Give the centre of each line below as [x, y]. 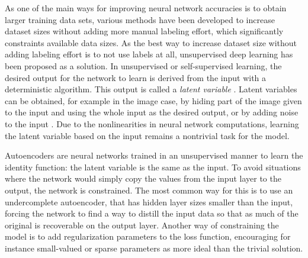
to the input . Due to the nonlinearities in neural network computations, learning [152, 123]
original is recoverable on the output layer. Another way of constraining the [142, 225]
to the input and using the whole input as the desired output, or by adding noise [152, 112]
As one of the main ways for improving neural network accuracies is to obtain [146, 8]
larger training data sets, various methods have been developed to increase [140, 19]
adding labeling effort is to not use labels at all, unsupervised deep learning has [149, 54]
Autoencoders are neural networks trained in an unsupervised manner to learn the [154, 155]
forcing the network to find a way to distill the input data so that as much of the [152, 213]
